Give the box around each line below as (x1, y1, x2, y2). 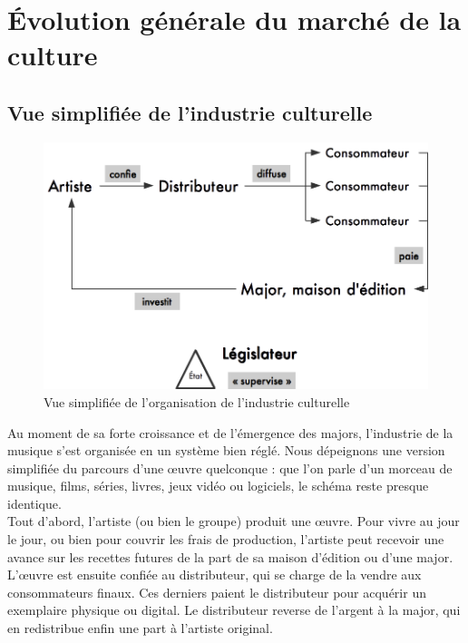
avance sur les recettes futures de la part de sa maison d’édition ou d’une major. (7, 547, 453, 566)
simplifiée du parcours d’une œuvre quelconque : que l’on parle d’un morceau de (7, 458, 453, 477)
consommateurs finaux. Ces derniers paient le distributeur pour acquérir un (7, 582, 426, 601)
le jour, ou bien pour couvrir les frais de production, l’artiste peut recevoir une (7, 530, 444, 549)
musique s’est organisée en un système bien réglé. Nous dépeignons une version (7, 441, 445, 460)
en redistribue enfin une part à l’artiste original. (7, 619, 273, 638)
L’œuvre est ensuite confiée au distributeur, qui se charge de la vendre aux (7, 565, 422, 584)
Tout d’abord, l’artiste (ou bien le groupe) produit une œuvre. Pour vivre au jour (7, 511, 460, 531)
